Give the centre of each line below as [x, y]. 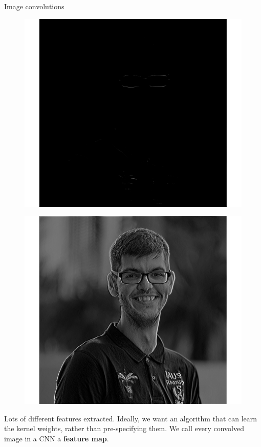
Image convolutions [34, 6]
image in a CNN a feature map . [57, 438]
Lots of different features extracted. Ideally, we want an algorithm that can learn [131, 418]
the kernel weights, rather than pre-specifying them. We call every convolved [124, 428]
